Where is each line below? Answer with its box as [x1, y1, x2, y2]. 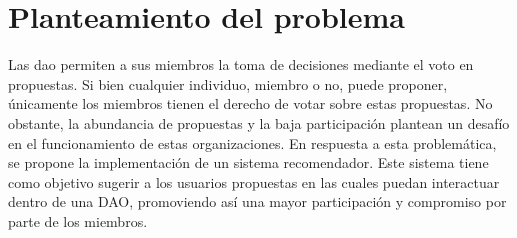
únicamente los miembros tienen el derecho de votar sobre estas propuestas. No [8, 93, 493, 114]
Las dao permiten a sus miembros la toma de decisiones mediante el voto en [8, 54, 474, 75]
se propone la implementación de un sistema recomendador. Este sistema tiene [8, 152, 489, 173]
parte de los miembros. [8, 210, 148, 231]
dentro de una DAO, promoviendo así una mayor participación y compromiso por [8, 191, 507, 212]
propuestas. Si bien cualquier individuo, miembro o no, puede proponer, [8, 73, 448, 94]
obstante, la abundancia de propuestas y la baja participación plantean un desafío [8, 112, 510, 133]
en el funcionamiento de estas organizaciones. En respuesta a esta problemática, [8, 132, 497, 153]
